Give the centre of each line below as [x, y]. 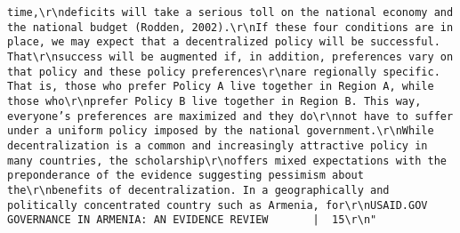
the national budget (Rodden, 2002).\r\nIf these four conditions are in [230, 27]
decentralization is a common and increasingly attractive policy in [218, 145]
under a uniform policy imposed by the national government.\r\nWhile [221, 131]
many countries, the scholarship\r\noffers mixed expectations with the [227, 161]
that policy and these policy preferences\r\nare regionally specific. [224, 72]
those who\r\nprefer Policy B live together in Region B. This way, [214, 101]
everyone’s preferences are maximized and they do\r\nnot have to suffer [230, 116]
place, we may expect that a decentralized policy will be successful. [224, 42]
